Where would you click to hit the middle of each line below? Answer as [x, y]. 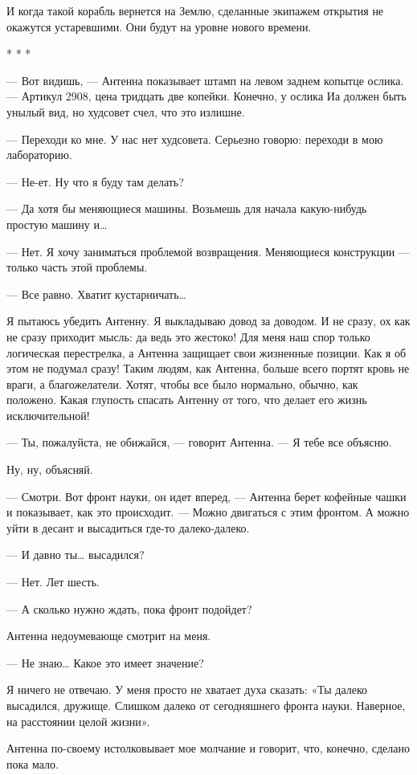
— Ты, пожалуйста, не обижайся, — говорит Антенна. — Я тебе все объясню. [199, 442]
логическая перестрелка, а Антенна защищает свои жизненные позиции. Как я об [206, 352]
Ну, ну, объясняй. [50, 469]
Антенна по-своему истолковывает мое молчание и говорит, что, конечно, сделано [208, 748]
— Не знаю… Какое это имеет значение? [105, 662]
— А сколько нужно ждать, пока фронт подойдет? [129, 608]
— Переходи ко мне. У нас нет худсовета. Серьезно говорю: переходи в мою [195, 139]
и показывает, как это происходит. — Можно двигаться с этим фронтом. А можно [208, 512]
